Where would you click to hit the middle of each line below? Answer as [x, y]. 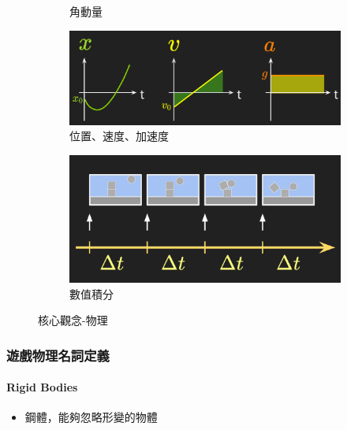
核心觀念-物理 [73, 320]
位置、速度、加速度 [119, 136]
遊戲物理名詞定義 [58, 355]
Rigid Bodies [42, 387]
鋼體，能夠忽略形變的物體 [91, 417]
